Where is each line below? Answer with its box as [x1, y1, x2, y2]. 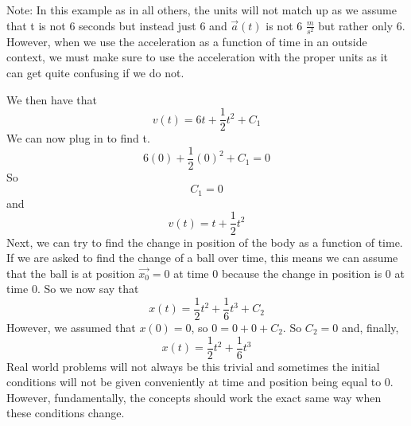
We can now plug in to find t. [6, 130, 150, 147]
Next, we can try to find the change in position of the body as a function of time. [6, 233, 403, 250]
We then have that [6, 91, 97, 107]
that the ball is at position [6, 264, 135, 281]
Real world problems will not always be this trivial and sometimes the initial [6, 358, 380, 374]
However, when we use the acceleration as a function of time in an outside [6, 33, 367, 49]
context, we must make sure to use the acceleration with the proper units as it [6, 49, 388, 65]
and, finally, [341, 319, 399, 335]
